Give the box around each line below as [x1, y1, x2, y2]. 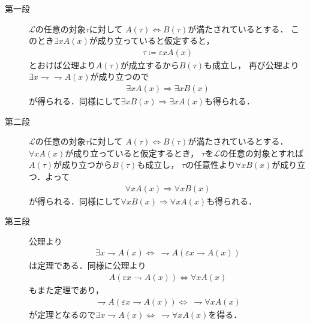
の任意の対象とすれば [219, 146, 304, 159]
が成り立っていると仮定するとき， [65, 146, 199, 159]
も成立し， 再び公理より [204, 58, 299, 71]
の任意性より [185, 158, 236, 171]
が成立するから [120, 58, 179, 71]
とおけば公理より [29, 58, 96, 71]
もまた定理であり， [29, 284, 104, 296]
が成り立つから [53, 158, 113, 171]
